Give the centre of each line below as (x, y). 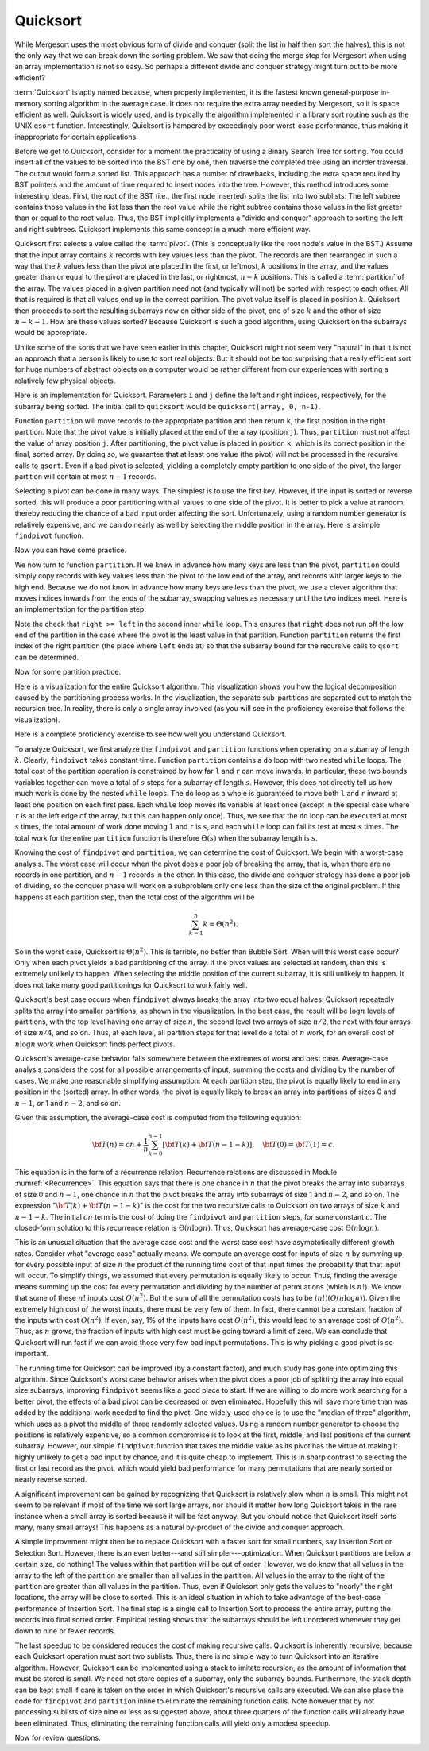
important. (32, 1354)
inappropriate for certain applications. (76, 137)
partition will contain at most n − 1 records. (85, 476)
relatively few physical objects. (65, 381)
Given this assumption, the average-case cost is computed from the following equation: (158, 1118)
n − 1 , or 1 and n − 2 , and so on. (68, 1103)
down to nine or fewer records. (65, 1631)
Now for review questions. (58, 1738)
